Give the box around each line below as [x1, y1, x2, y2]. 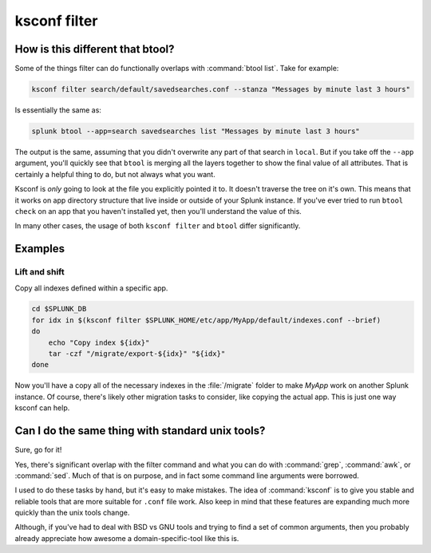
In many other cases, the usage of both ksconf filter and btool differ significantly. [14, 221, 301, 231]
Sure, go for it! [14, 445, 62, 455]
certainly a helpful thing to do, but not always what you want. [14, 169, 215, 179]
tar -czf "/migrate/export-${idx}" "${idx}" [48, 350, 226, 358]
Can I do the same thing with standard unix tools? [14, 424, 266, 438]
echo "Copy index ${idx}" [48, 338, 150, 347]
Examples [14, 242, 65, 255]
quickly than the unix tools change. [14, 508, 130, 518]
